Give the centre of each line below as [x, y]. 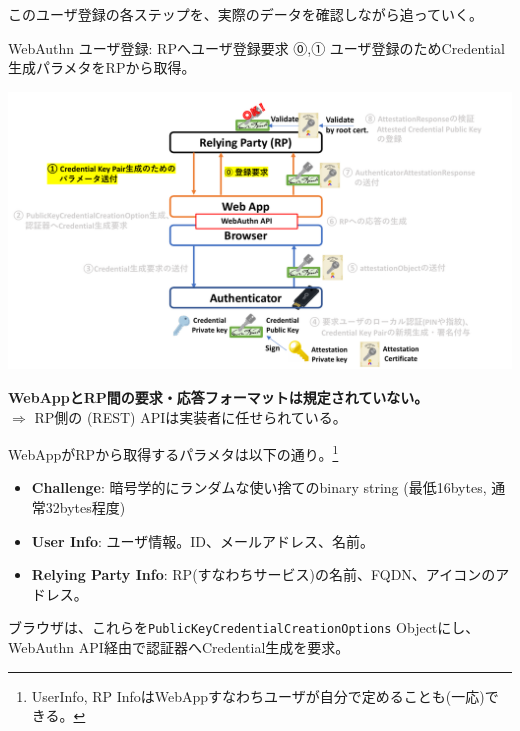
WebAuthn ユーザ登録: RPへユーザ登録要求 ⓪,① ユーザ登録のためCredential [257, 47]
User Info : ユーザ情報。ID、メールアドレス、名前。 [202, 540]
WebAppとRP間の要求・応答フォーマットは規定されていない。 [218, 396]
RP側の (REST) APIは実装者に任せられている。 [190, 416]
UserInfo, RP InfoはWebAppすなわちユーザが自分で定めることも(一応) [258, 695]
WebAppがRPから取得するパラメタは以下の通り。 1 [173, 452]
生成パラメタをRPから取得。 [102, 67]
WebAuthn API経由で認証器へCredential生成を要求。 [179, 647]
